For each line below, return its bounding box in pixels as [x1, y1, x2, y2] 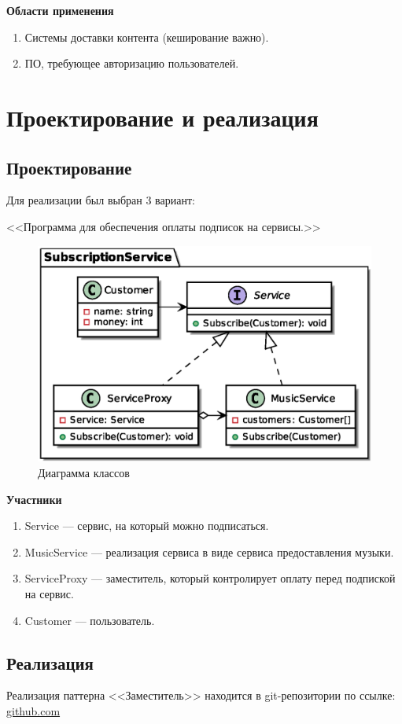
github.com [6, 703, 61, 719]
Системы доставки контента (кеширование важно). [24, 28, 269, 45]
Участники [6, 491, 62, 507]
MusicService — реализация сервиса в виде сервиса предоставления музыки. [24, 543, 394, 560]
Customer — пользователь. [24, 612, 155, 628]
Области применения [6, 2, 114, 18]
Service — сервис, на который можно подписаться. [24, 517, 269, 534]
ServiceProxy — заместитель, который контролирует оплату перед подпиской [24, 570, 396, 586]
